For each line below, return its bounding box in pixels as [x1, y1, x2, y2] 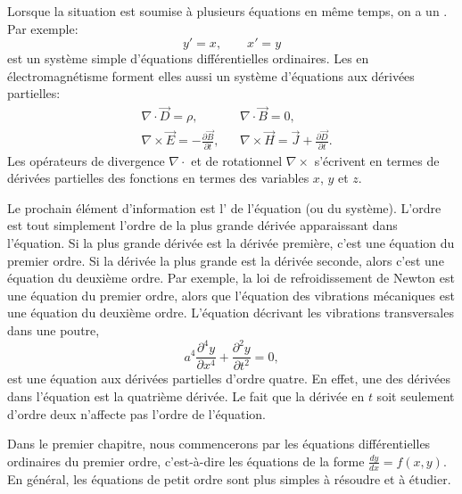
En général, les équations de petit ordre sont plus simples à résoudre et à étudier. [7, 469, 451, 488]
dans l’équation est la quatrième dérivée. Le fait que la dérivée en [7, 387, 365, 406]
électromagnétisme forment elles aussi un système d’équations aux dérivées [7, 66, 415, 85]
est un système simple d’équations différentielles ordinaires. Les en [7, 49, 369, 68]
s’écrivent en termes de [314, 151, 440, 169]
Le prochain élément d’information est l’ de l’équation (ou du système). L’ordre [7, 198, 441, 217]
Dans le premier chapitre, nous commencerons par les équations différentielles [7, 434, 431, 453]
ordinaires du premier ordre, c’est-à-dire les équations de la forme [7, 451, 365, 470]
